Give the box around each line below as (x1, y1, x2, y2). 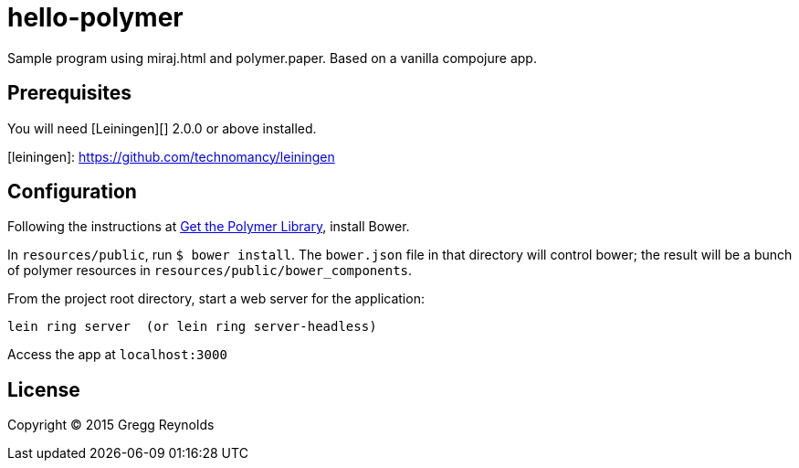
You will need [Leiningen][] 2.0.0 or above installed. (7, 120, 317, 136)
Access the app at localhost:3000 (7, 346, 227, 363)
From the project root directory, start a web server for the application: (7, 291, 425, 307)
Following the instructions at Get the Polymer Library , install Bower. (7, 218, 410, 235)
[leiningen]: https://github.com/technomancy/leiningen (7, 148, 335, 165)
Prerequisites (7, 81, 131, 105)
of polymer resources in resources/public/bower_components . (7, 262, 413, 279)
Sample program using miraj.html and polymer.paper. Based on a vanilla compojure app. (7, 49, 537, 66)
